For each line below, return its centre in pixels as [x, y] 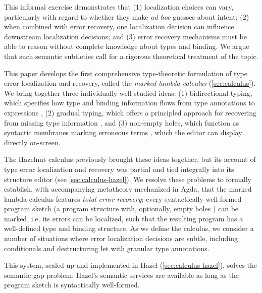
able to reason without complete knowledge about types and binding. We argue [127, 46]
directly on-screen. [32, 142]
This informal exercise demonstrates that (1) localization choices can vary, [119, 7]
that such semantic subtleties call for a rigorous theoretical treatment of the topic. [131, 56]
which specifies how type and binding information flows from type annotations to [129, 103]
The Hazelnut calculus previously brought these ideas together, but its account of [130, 159]
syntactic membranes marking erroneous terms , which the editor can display [123, 132]
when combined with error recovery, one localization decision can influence [119, 26]
